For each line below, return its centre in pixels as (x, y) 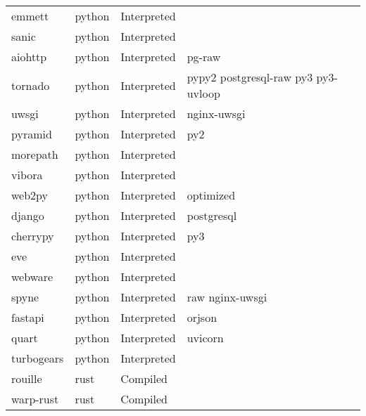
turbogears (38, 358)
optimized (211, 195)
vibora (27, 175)
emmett (30, 16)
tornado (31, 85)
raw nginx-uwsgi (227, 297)
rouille (27, 378)
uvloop (203, 93)
